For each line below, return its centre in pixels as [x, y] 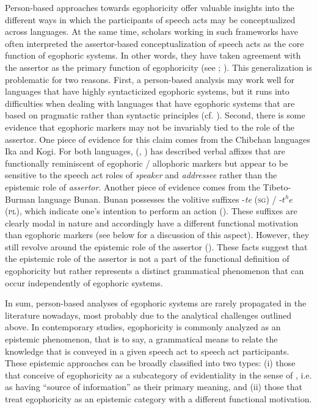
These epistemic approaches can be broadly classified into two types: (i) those [150, 363]
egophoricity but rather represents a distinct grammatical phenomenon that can [155, 271]
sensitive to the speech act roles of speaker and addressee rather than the [141, 175]
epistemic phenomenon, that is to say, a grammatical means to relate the [141, 339]
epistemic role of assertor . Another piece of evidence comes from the [133, 186]
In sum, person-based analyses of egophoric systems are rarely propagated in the [156, 303]
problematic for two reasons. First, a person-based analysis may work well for [150, 79]
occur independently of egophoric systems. [84, 282]
